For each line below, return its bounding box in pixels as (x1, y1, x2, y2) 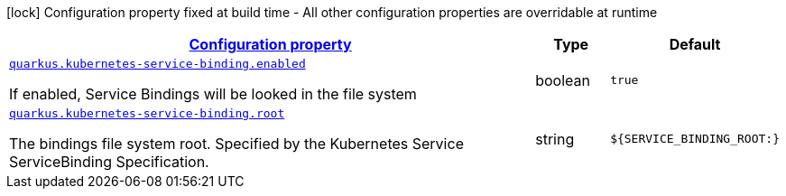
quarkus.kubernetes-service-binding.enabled (9, 57, 306, 70)
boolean (535, 70, 590, 89)
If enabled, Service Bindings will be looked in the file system (9, 85, 417, 103)
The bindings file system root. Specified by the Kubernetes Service (9, 135, 464, 153)
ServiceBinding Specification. (9, 153, 209, 171)
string (535, 129, 575, 148)
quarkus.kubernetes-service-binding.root (9, 107, 285, 120)
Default (669, 35, 721, 53)
